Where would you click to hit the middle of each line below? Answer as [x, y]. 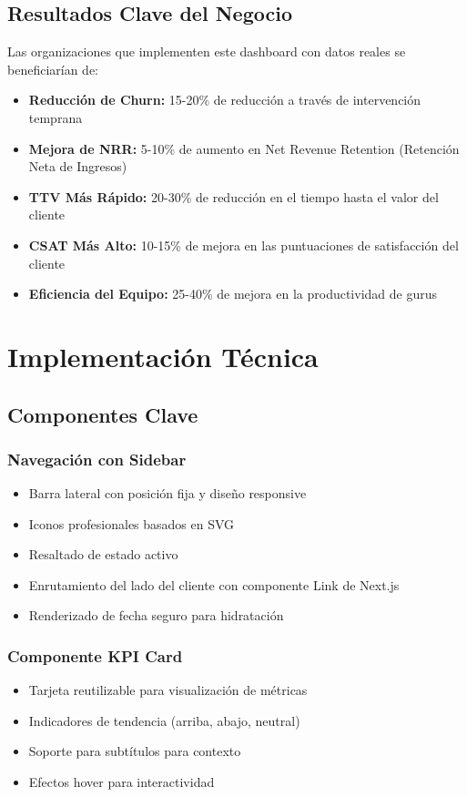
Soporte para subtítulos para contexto [135, 751]
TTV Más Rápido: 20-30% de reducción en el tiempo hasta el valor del [233, 196]
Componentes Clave [103, 414]
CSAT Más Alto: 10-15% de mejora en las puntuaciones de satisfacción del [244, 245]
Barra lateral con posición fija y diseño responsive [168, 493]
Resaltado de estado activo [103, 554]
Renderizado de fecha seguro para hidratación [156, 615]
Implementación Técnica [163, 356]
